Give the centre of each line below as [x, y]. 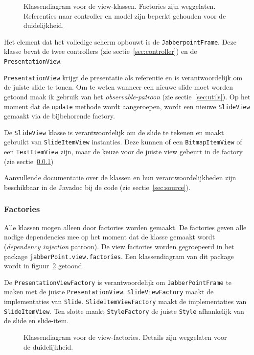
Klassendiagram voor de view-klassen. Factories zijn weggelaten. [120, 6]
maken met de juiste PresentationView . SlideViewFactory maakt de [109, 292]
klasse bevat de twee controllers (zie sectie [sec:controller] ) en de [101, 51]
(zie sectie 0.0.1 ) [29, 161]
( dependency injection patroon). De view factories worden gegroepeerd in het [119, 246]
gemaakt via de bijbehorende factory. [59, 116]
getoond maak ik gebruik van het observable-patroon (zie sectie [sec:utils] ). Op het [127, 96]
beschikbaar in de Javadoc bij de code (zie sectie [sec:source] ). [97, 187]
